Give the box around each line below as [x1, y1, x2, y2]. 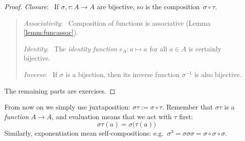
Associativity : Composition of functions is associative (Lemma [23, 17, 211, 28]
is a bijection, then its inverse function [65, 69, 180, 79]
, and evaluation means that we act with [51, 111, 172, 121]
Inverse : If [23, 69, 57, 79]
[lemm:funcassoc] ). [23, 27, 78, 37]
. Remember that [162, 102, 213, 112]
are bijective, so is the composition [97, 1, 200, 11]
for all [149, 43, 167, 53]
